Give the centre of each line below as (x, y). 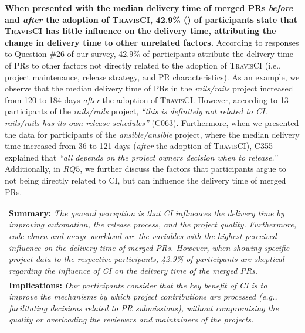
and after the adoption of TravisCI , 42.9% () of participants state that (151, 19)
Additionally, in (33, 169)
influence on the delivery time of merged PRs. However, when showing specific (149, 247)
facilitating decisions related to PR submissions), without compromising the (144, 307)
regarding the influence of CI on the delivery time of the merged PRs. (133, 270)
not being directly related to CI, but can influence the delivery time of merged (145, 180)
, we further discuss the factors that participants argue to (183, 169)
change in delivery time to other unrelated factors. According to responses (152, 42)
